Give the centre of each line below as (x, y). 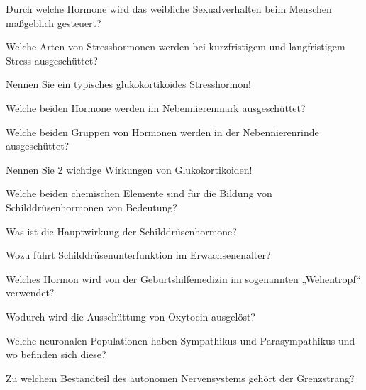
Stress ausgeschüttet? (52, 60)
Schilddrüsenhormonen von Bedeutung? (91, 207)
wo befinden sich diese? (56, 354)
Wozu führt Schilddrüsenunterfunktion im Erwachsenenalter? (138, 255)
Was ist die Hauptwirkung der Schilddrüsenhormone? (121, 231)
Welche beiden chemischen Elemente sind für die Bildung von (139, 193)
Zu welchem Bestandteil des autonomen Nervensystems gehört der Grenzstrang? (180, 378)
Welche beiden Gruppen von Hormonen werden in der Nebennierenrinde (162, 132)
